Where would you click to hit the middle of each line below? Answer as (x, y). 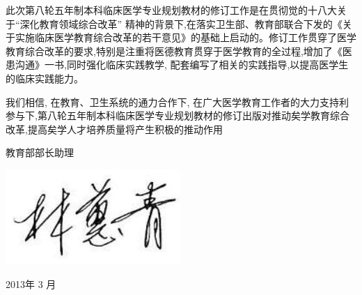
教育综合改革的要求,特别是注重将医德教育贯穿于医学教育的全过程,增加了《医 (179, 51)
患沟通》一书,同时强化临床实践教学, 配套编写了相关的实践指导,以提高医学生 (177, 65)
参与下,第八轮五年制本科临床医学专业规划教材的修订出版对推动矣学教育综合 (178, 115)
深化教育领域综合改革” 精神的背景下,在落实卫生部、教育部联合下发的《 (181, 23)
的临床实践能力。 (45, 78)
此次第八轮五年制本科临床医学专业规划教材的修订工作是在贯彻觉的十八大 (171, 10)
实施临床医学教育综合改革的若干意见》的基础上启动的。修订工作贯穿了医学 (186, 37)
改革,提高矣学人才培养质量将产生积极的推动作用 (114, 129)
